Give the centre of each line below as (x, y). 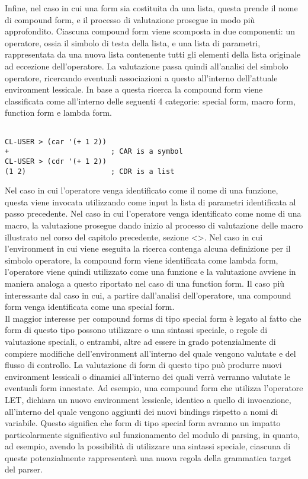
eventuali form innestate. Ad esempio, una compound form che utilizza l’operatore (154, 388)
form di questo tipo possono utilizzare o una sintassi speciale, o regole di (136, 330)
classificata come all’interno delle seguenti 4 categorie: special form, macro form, (150, 101)
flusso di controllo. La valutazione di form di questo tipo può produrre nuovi (143, 365)
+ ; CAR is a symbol (94, 152)
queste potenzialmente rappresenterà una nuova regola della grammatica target (148, 457)
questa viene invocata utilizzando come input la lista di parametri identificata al (150, 202)
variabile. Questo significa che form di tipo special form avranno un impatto (143, 423)
